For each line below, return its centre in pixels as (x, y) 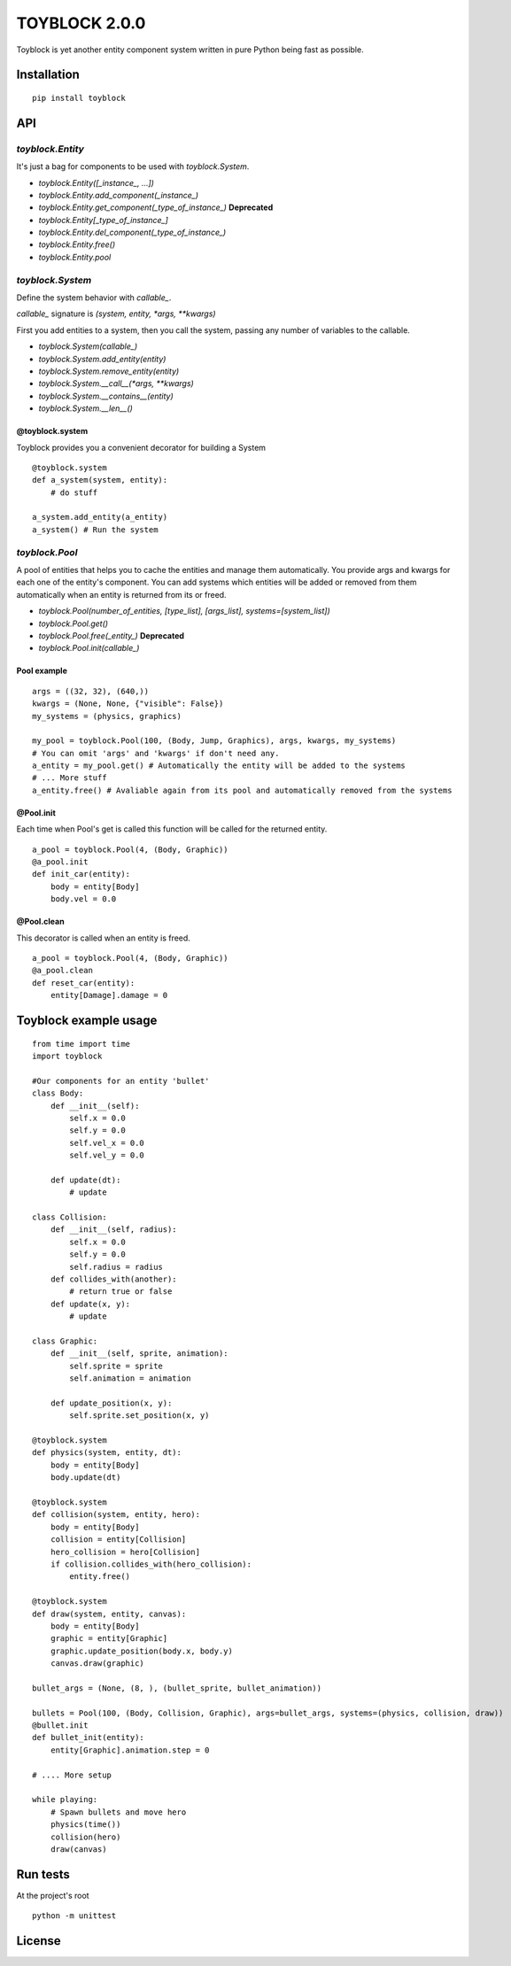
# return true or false (121, 1292)
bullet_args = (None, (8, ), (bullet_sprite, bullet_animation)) (177, 1688)
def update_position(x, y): (111, 1403)
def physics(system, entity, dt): (107, 1453)
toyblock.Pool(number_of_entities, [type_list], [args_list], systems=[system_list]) (185, 611)
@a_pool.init (60, 862)
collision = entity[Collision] (118, 1540)
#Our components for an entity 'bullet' (121, 1081)
